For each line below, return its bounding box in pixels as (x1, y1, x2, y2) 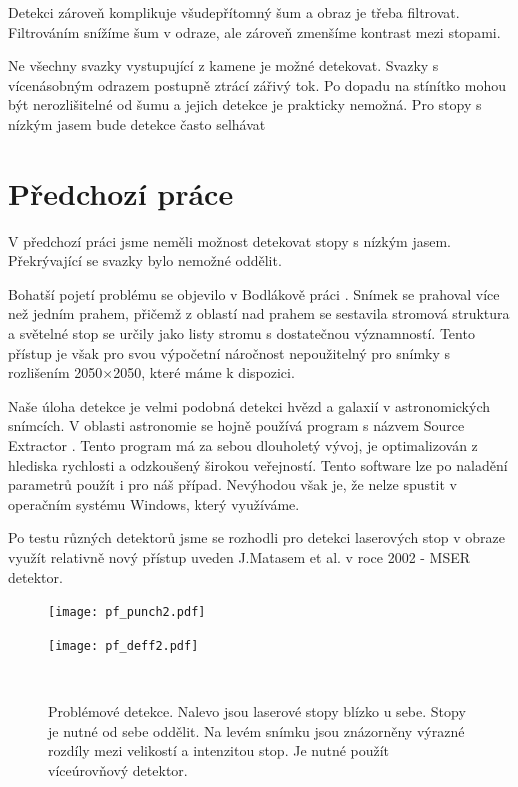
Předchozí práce (8, 172, 234, 213)
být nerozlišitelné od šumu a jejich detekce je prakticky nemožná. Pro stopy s (8, 94, 482, 115)
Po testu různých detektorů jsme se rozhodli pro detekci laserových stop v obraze (8, 527, 505, 548)
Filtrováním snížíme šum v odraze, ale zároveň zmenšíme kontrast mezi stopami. (8, 21, 501, 42)
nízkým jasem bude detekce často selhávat (8, 113, 266, 134)
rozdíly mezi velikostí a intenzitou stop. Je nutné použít (48, 740, 390, 761)
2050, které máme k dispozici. (113, 362, 295, 383)
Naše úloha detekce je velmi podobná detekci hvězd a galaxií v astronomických (8, 395, 490, 416)
